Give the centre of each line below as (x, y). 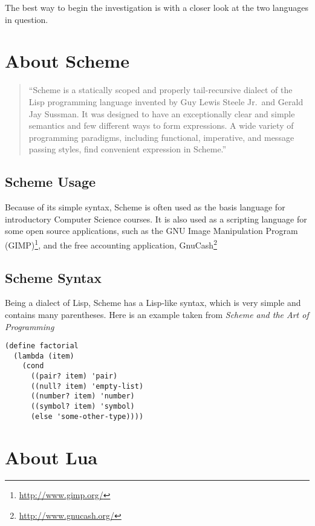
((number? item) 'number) (83, 396)
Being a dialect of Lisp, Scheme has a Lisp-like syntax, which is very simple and (153, 303)
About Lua (51, 457)
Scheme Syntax (53, 277)
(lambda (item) (44, 356)
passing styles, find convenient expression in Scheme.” (128, 149)
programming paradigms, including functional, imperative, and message (161, 137)
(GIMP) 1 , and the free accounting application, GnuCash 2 (111, 244)
